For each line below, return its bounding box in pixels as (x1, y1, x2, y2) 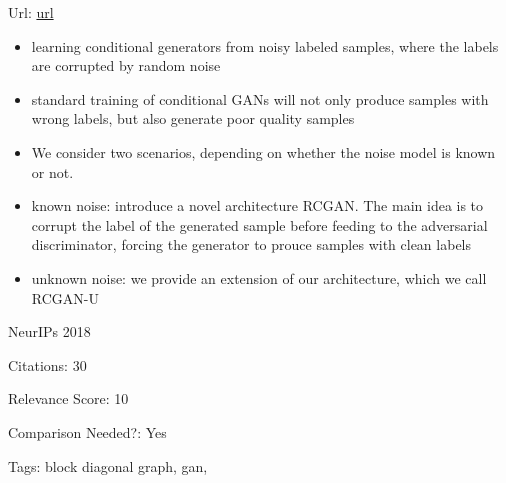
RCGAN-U (31, 287, 99, 308)
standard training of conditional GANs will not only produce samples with (31, 88, 489, 109)
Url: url (8, 2, 54, 22)
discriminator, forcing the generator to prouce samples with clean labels (31, 234, 472, 255)
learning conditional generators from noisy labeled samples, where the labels (31, 35, 499, 56)
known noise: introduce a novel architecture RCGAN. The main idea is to (31, 195, 484, 216)
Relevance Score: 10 (8, 388, 129, 409)
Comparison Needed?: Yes (8, 421, 167, 442)
